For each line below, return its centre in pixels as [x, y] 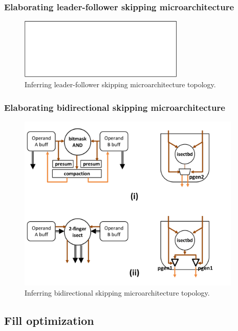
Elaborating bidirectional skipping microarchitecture [115, 107]
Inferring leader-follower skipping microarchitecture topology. [120, 84]
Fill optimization [49, 320]
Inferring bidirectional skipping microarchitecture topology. [117, 292]
